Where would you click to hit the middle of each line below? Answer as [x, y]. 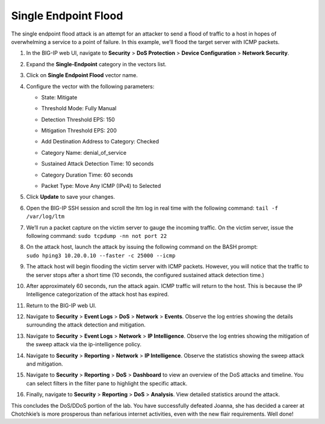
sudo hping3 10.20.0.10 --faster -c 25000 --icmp [101, 255]
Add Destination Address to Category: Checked [100, 142]
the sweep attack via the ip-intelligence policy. [84, 344]
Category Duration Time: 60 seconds [87, 175]
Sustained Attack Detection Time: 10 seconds [97, 164]
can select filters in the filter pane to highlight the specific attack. [107, 383]
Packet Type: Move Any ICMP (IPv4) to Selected [101, 186]
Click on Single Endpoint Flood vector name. [82, 75]
